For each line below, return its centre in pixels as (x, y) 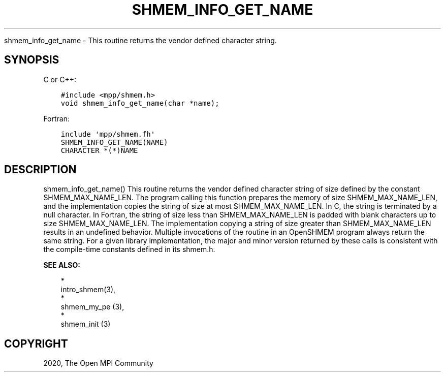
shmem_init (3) (86, 324)
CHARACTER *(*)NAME (99, 150)
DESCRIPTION (40, 170)
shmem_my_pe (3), (92, 307)
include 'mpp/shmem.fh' (108, 134)
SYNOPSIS (32, 60)
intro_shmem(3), (88, 290)
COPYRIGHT (36, 343)
